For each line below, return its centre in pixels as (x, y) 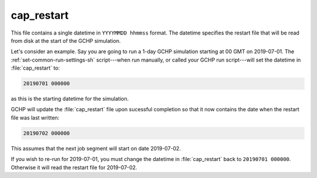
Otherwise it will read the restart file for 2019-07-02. (74, 167)
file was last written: (35, 118)
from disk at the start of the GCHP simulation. (66, 40)
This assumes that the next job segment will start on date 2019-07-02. (96, 148)
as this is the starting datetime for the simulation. (70, 99)
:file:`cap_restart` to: (35, 68)
